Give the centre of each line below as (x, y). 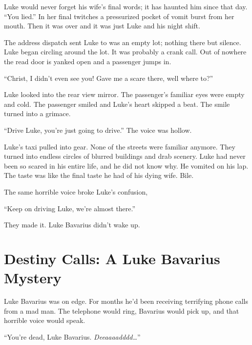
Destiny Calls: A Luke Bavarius (112, 258)
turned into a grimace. (37, 113)
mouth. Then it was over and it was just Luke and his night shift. (102, 26)
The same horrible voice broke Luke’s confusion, (76, 191)
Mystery (33, 278)
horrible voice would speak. (45, 320)
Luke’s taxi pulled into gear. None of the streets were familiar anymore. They (120, 146)
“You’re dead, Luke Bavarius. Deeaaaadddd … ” (72, 336)
